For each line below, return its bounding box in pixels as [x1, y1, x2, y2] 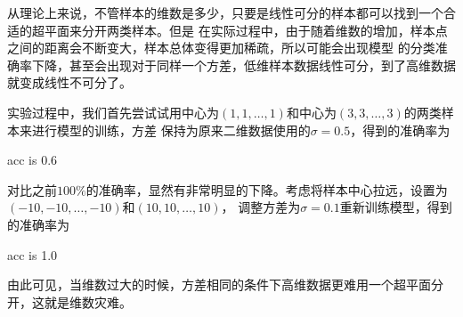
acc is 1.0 [7, 245, 58, 264]
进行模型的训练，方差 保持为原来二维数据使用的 [31, 120, 311, 139]
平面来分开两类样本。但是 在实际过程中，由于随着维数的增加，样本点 [44, 20, 448, 39]
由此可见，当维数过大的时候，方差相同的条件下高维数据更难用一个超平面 [7, 275, 431, 294]
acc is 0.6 [7, 150, 58, 169]
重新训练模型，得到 [339, 198, 452, 216]
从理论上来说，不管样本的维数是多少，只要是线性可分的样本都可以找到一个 [7, 4, 443, 21]
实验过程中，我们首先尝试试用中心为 [7, 102, 219, 121]
